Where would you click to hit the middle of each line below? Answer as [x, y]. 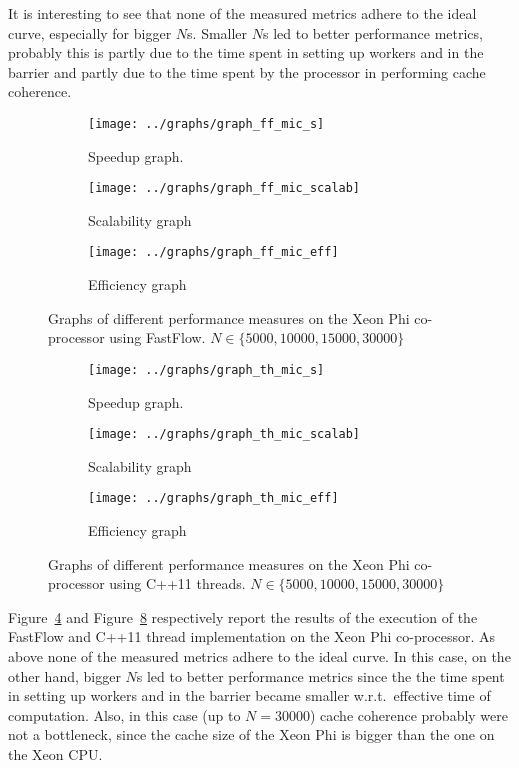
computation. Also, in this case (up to [124, 714]
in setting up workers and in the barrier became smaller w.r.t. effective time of [249, 695]
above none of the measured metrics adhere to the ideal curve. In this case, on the [259, 656]
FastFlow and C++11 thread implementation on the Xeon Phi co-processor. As [252, 636]
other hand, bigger [64, 675]
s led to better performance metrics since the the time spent [320, 675]
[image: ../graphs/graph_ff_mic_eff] [213, 252]
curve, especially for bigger [90, 32]
